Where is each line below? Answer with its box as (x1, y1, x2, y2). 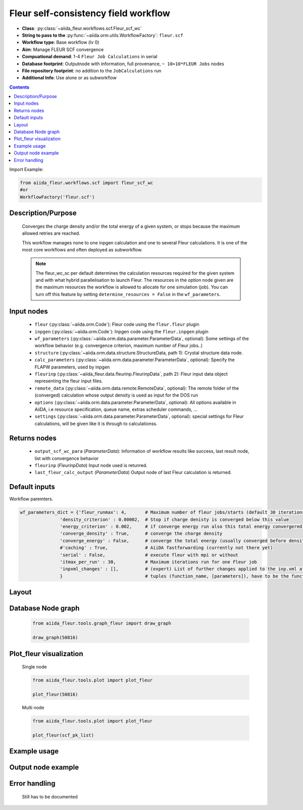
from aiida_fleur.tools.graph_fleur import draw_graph (32, 620, 171, 626)
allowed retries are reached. (22, 230, 80, 236)
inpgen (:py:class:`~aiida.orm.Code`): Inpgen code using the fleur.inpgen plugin (34, 328, 209, 334)
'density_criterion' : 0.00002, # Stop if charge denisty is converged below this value (60, 517, 289, 522)
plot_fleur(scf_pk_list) (32, 732, 94, 738)
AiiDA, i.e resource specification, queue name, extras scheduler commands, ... (34, 406, 198, 412)
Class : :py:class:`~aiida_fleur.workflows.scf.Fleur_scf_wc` (22, 25, 142, 31)
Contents (9, 84, 30, 90)
